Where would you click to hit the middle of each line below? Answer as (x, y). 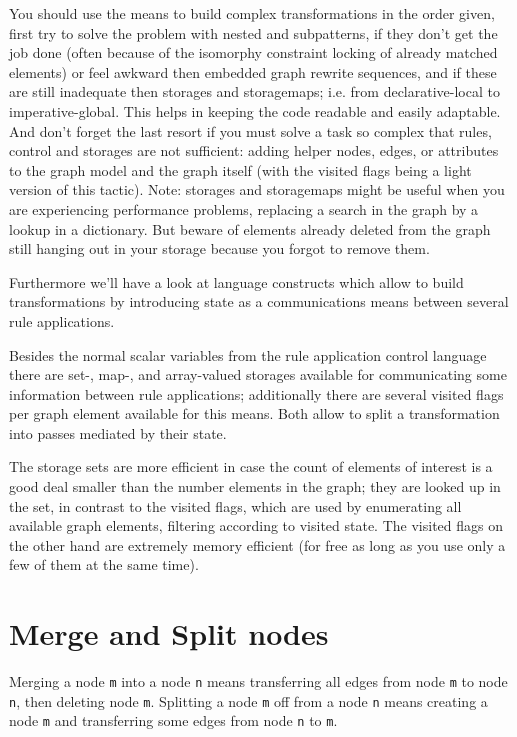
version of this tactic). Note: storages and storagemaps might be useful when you (257, 189)
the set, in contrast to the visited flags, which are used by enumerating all (235, 505)
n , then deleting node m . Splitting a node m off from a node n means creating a (248, 700)
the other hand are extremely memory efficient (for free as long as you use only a (257, 544)
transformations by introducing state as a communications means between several (259, 301)
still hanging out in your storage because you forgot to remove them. (219, 248)
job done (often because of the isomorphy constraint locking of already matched (253, 52)
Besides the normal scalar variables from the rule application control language (248, 354)
